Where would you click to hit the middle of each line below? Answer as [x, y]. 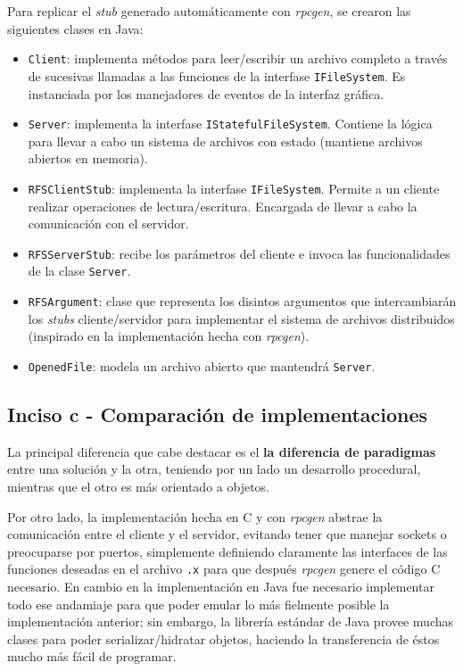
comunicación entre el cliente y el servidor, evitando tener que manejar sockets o [227, 534]
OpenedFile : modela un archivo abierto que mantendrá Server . [202, 365]
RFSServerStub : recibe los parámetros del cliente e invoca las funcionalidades [239, 253]
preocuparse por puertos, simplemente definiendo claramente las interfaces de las [227, 551]
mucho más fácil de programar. [92, 656]
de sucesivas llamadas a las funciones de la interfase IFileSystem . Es [217, 75]
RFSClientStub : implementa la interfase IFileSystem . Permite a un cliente [234, 188]
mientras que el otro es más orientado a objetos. [138, 486]
